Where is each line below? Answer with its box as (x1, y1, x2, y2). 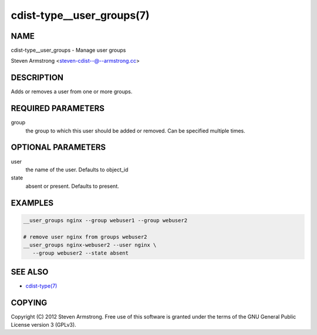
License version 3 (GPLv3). (11, 322, 76, 329)
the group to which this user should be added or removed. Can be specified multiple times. (25, 127, 246, 134)
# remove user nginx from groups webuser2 (23, 234, 147, 240)
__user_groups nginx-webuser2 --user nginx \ (23, 241, 157, 248)
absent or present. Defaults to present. (25, 182, 120, 190)
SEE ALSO (11, 267, 49, 277)
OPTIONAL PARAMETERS (11, 143, 106, 153)
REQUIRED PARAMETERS (11, 103, 105, 114)
